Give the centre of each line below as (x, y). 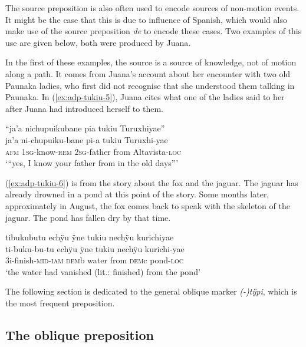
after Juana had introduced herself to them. (84, 108)
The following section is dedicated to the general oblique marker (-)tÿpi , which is (151, 291)
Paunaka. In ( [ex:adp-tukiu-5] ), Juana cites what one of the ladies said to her (145, 97)
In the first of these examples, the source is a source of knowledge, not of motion (151, 62)
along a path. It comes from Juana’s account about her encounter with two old (148, 73)
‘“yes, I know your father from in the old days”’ (92, 163)
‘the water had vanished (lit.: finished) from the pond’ (103, 271)
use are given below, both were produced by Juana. (98, 42)
